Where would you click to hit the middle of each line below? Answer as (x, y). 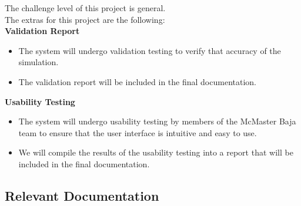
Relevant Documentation (82, 195)
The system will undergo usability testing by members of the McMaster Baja (157, 121)
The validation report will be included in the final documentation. (137, 81)
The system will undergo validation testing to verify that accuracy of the (150, 50)
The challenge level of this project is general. (85, 8)
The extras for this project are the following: (85, 19)
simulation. (39, 62)
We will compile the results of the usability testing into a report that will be (156, 152)
